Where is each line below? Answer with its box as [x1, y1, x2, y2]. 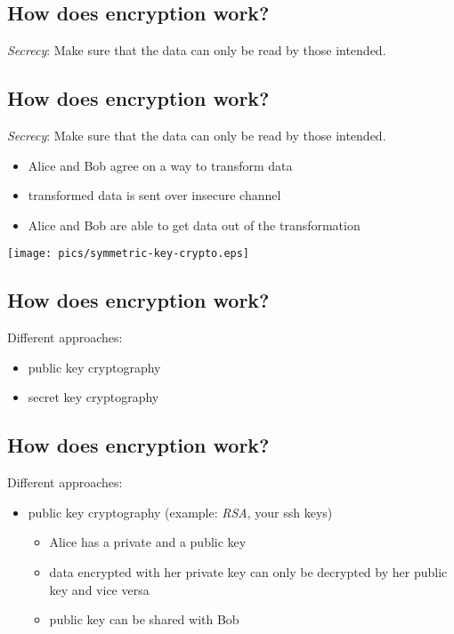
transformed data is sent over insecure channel [28, 186, 281, 205]
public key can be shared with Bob [49, 610, 239, 629]
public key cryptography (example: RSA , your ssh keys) [28, 502, 333, 521]
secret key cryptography [28, 388, 159, 406]
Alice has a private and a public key [49, 533, 247, 551]
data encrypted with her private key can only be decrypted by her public [49, 563, 448, 581]
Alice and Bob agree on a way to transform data [28, 156, 293, 174]
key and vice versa [49, 580, 150, 598]
